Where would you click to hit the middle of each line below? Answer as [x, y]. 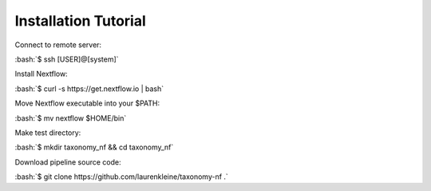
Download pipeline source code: [68, 162]
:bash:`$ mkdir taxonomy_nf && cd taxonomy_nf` [94, 147]
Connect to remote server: [58, 45]
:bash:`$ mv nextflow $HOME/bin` [71, 118]
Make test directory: [48, 133]
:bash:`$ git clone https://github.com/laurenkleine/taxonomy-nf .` [122, 177]
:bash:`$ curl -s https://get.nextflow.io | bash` [89, 89]
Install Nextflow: [41, 74]
